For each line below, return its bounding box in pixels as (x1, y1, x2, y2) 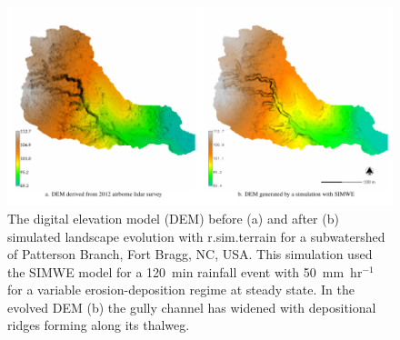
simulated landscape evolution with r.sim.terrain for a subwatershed (7, 226, 385, 245)
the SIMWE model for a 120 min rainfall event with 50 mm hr (7, 262, 363, 281)
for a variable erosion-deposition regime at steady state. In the (7, 280, 355, 299)
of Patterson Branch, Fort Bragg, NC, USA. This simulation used (7, 245, 373, 264)
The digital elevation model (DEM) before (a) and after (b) (7, 208, 339, 227)
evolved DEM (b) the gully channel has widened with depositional (7, 297, 376, 316)
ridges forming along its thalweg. (7, 315, 190, 335)
